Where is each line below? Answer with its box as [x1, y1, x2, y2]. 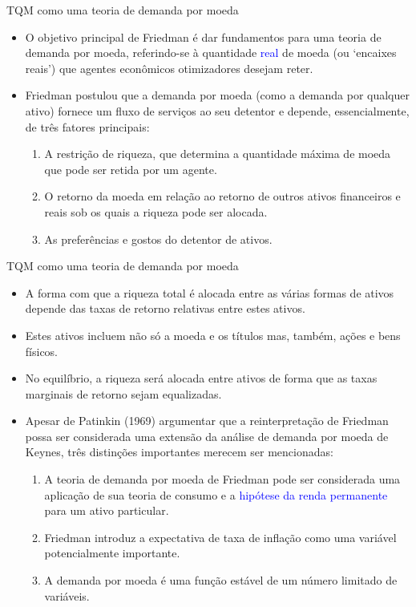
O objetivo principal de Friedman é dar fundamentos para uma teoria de [25, 28, 382, 45]
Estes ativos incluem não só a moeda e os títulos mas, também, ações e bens [25, 326, 401, 343]
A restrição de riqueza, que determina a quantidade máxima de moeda [44, 145, 391, 162]
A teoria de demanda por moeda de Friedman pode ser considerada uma [44, 471, 401, 488]
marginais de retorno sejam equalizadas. [25, 385, 222, 402]
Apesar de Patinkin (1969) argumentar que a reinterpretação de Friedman [25, 412, 389, 429]
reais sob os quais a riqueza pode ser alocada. [44, 203, 268, 220]
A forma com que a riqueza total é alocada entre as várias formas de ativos [25, 284, 394, 301]
